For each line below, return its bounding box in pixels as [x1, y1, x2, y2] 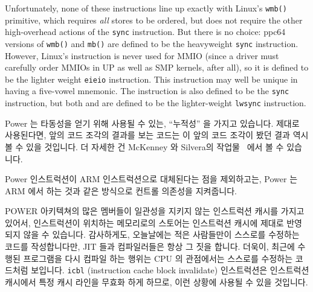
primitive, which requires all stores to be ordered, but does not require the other [5, 13, 303, 26]
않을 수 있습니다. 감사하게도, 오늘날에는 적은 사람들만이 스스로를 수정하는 [23, 228, 300, 241]
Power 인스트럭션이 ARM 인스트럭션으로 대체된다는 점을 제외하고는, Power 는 [5, 173, 298, 185]
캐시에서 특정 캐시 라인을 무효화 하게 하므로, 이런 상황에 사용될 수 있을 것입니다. [5, 275, 308, 288]
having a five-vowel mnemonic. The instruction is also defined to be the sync [5, 84, 289, 97]
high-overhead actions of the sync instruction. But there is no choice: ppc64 [5, 25, 286, 38]
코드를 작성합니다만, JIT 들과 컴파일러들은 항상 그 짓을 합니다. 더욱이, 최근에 [5, 240, 295, 253]
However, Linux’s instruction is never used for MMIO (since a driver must [5, 49, 279, 62]
